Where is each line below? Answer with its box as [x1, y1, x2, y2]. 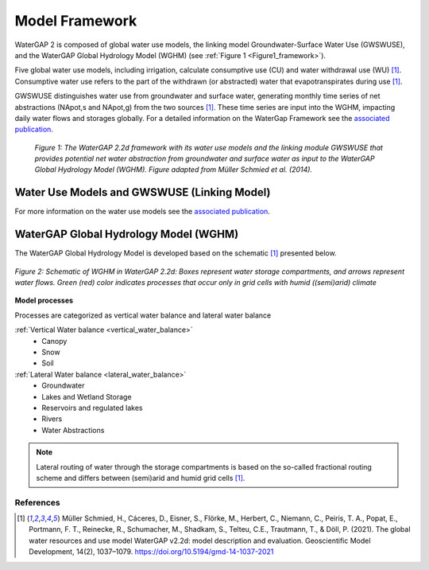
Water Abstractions [41, 425, 105, 435]
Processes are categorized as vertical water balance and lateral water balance [14, 310, 272, 320]
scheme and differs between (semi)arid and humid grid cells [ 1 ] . [36, 473, 245, 482]
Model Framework [14, 12, 137, 29]
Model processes [14, 295, 74, 306]
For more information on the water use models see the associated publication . [14, 207, 270, 217]
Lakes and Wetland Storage [41, 392, 132, 401]
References [14, 497, 60, 508]
